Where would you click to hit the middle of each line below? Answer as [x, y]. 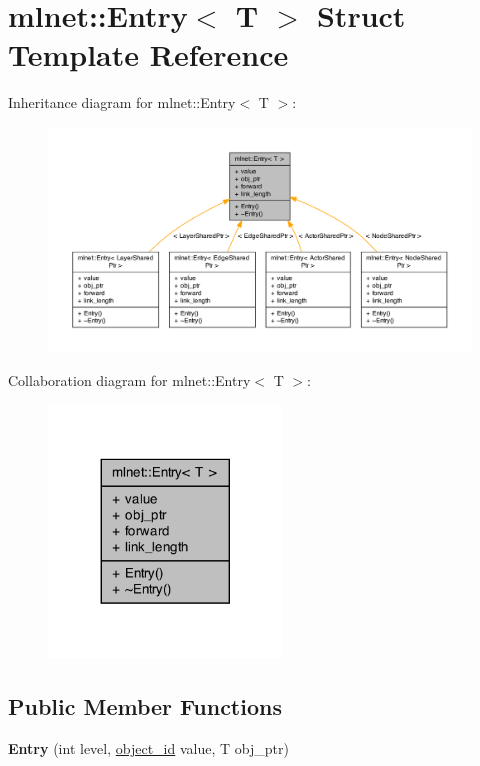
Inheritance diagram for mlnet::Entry [122, 102]
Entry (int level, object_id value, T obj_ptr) [148, 747]
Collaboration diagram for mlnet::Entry [129, 380]
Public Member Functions [145, 705]
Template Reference [148, 54]
